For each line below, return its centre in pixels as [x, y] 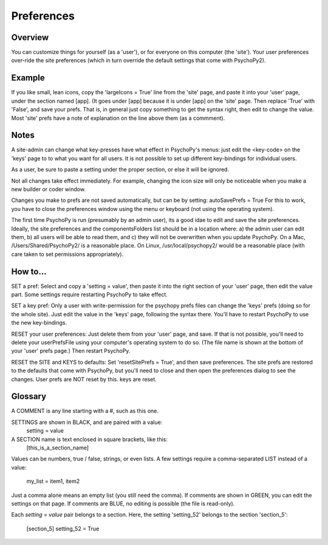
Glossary [29, 396]
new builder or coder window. [49, 189]
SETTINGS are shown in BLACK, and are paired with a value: [87, 422]
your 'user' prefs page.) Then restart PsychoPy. [71, 351]
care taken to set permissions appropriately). [67, 254]
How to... [29, 272]
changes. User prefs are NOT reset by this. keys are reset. [84, 379]
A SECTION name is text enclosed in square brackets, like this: [90, 439]
